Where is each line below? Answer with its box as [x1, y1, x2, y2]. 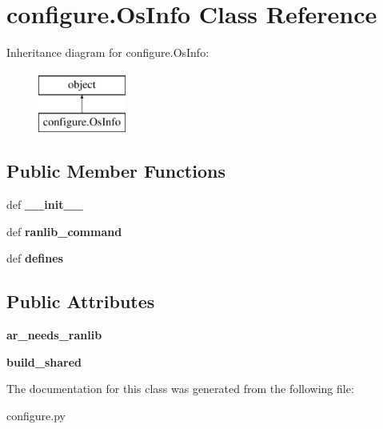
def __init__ [6, 196, 83, 213]
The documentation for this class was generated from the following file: [6, 380, 354, 397]
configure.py [6, 407, 66, 423]
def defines [6, 250, 63, 267]
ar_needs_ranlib [6, 327, 102, 343]
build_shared [6, 353, 82, 370]
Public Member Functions [6, 158, 225, 183]
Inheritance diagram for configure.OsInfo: [6, 44, 209, 61]
